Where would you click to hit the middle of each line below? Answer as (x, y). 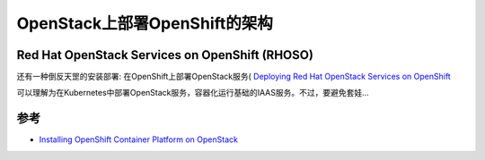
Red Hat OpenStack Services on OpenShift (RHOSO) (165, 55)
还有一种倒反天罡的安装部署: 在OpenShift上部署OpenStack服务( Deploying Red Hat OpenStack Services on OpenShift (234, 77)
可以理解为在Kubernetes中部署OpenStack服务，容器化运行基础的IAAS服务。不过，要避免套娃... (193, 93)
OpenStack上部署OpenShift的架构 (145, 23)
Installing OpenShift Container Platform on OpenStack (138, 139)
